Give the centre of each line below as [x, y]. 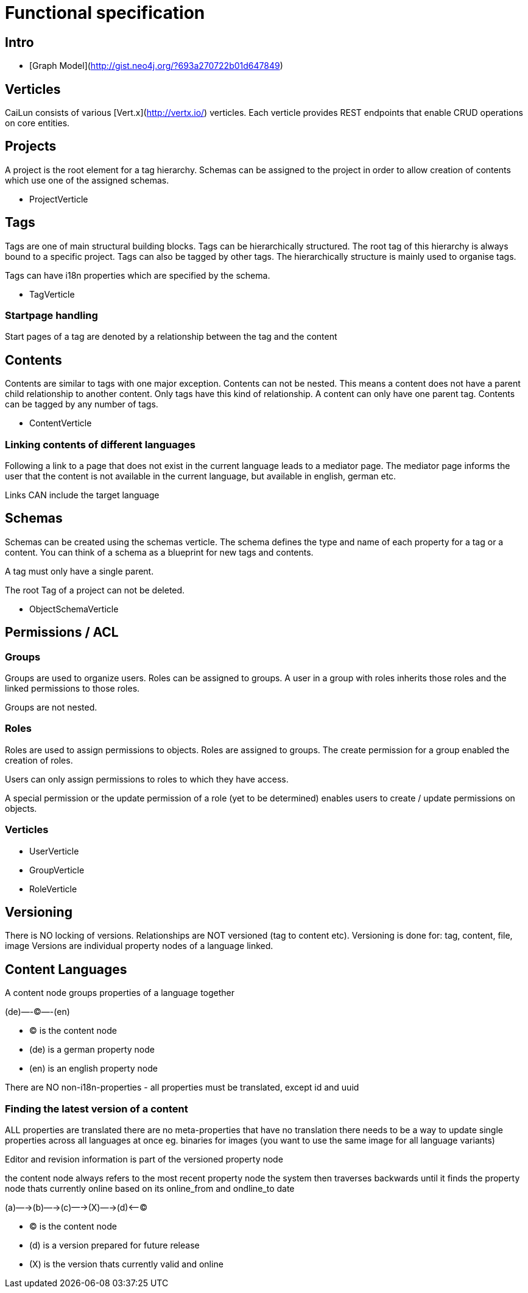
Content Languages [66, 969]
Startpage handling [51, 316]
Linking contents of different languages [100, 444]
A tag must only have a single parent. [79, 571]
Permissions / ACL [62, 632]
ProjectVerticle [59, 199]
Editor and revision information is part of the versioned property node [144, 1159]
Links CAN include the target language [82, 495]
